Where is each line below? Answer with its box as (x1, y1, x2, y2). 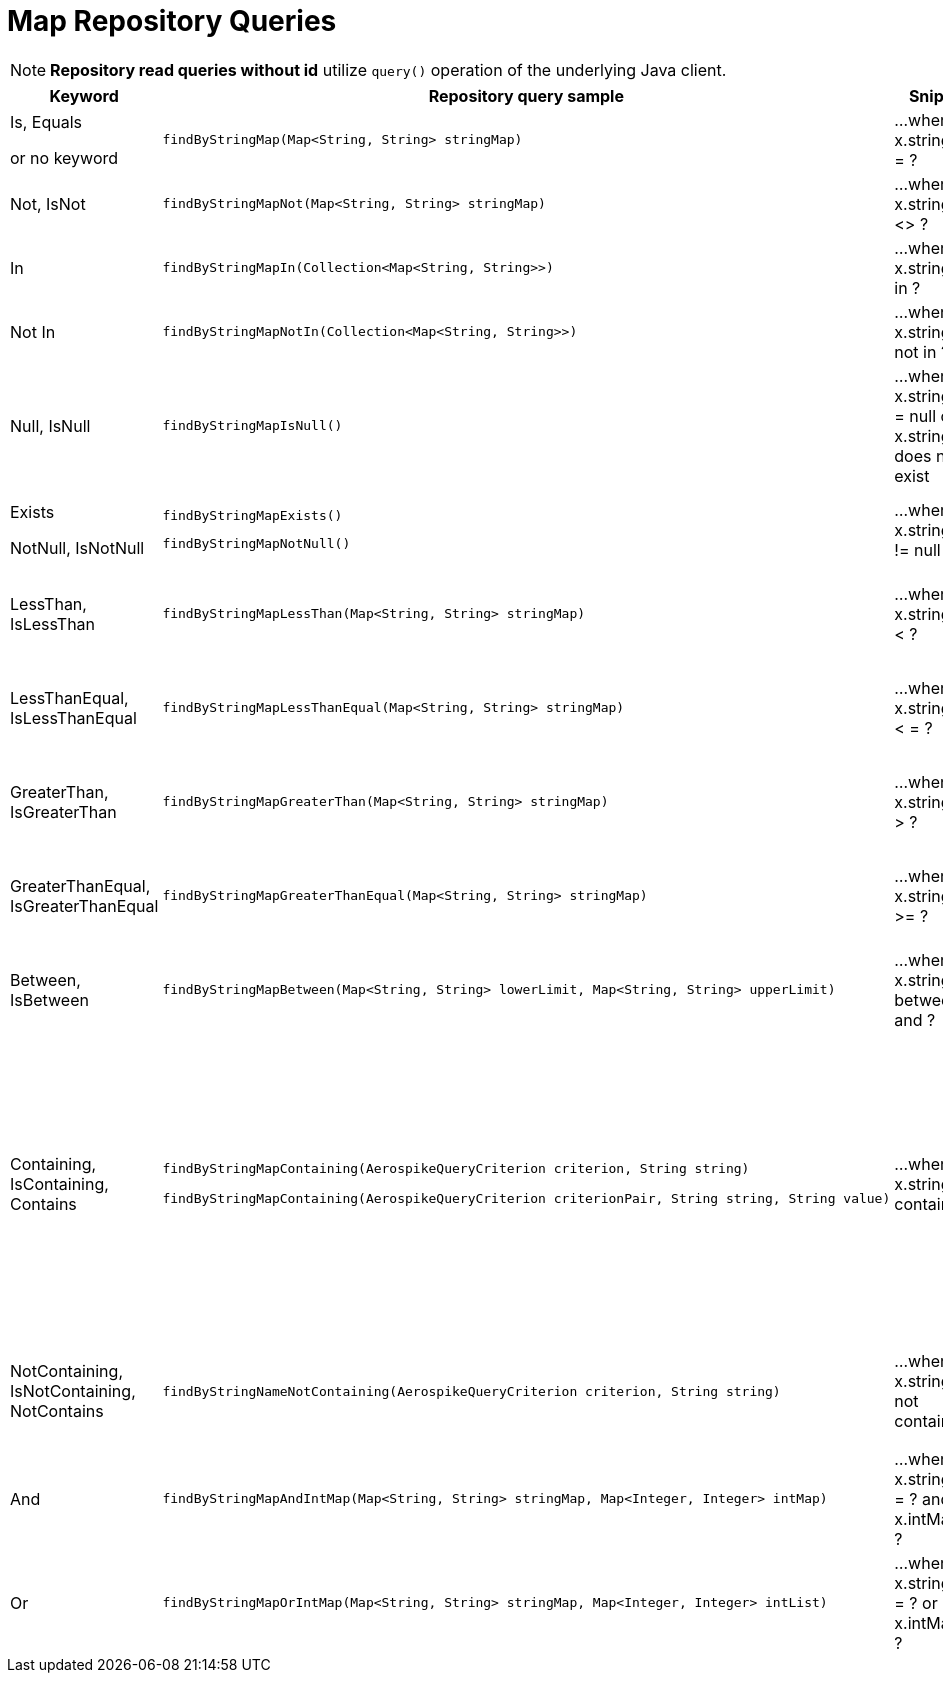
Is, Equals (10, 111, 83, 132)
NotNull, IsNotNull (10, 537, 145, 558)
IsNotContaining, (10, 1381, 136, 1402)
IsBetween (10, 989, 89, 1010)
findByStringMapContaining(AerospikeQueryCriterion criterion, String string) (162, 1161, 750, 1177)
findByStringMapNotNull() (162, 536, 351, 552)
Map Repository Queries (7, 4, 337, 38)
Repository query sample (428, 85, 624, 106)
